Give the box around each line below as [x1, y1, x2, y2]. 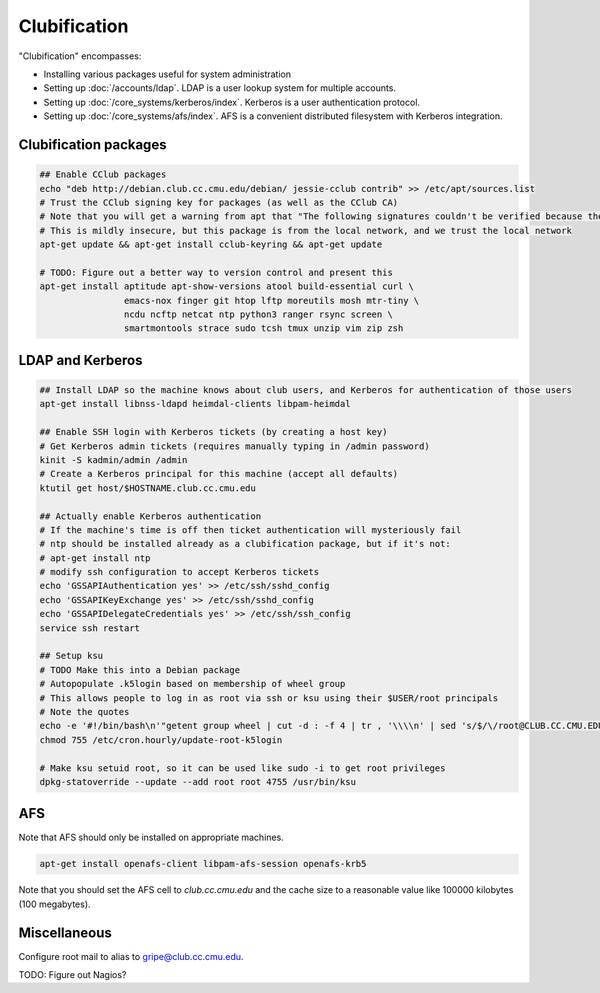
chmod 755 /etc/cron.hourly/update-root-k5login [39, 734, 283, 745]
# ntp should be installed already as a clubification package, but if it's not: [39, 538, 452, 550]
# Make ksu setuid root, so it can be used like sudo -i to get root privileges [39, 762, 446, 774]
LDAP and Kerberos [18, 351, 143, 369]
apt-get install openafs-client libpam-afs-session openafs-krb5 [39, 858, 367, 870]
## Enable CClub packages [39, 169, 167, 180]
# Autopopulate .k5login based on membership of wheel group [39, 678, 346, 690]
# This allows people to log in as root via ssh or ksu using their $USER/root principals [39, 692, 499, 704]
